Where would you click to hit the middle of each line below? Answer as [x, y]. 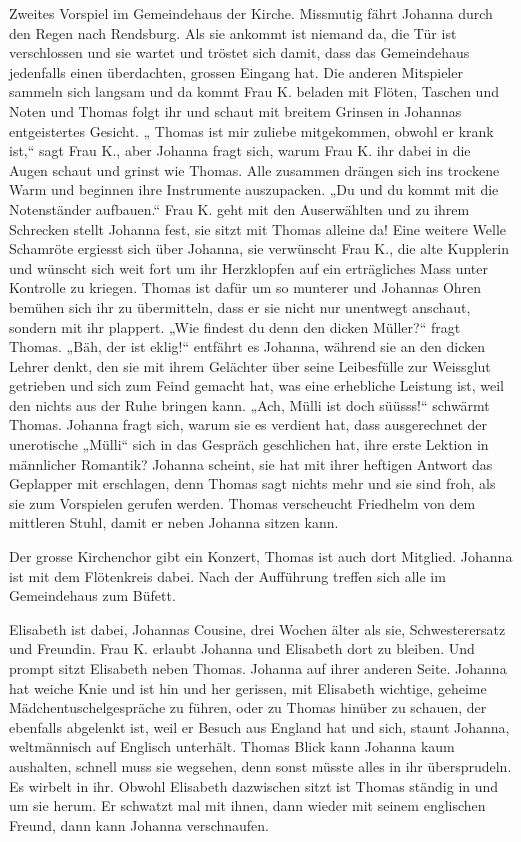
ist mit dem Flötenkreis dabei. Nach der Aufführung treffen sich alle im [227, 575]
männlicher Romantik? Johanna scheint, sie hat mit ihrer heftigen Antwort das [251, 463]
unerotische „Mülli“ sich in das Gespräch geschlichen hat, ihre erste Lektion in [249, 444]
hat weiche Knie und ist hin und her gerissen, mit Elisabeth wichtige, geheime [248, 687]
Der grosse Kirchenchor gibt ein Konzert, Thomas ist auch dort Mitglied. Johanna [261, 556]
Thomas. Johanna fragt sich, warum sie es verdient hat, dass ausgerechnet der [248, 424]
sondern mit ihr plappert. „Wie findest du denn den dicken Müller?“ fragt [235, 326]
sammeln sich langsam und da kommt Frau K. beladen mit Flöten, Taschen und [254, 91]
